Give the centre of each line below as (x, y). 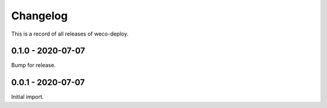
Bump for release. (33, 65)
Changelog (39, 16)
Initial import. (28, 97)
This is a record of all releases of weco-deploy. (70, 34)
